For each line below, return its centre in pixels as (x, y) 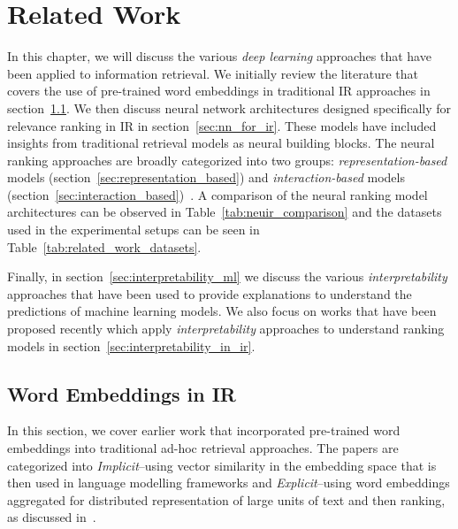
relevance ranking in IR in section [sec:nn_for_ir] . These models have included (222, 125)
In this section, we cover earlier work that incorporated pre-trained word (204, 430)
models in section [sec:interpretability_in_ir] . (131, 345)
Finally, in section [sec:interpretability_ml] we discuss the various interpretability (227, 276)
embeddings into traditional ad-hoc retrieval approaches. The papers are (203, 448)
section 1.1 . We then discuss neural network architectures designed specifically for (229, 107)
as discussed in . (52, 517)
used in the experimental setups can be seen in (134, 230)
